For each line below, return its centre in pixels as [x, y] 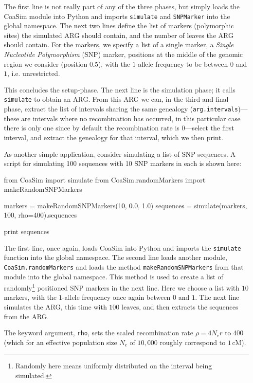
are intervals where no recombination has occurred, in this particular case [131, 118]
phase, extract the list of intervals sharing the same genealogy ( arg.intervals [121, 109]
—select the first [210, 128]
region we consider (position [46, 64]
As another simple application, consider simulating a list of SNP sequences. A [120, 154]
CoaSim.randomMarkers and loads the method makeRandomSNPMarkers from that [124, 266]
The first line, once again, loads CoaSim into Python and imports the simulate [123, 247]
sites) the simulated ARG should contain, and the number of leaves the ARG [119, 35]
